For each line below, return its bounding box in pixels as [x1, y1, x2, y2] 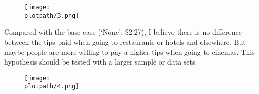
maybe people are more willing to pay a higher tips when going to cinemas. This [4, 46, 255, 57]
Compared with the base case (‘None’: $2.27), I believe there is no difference [4, 26, 242, 37]
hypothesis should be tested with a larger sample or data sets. [4, 56, 197, 67]
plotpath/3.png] [24, 12, 79, 19]
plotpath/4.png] [24, 83, 79, 90]
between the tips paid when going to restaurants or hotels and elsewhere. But [4, 36, 246, 47]
